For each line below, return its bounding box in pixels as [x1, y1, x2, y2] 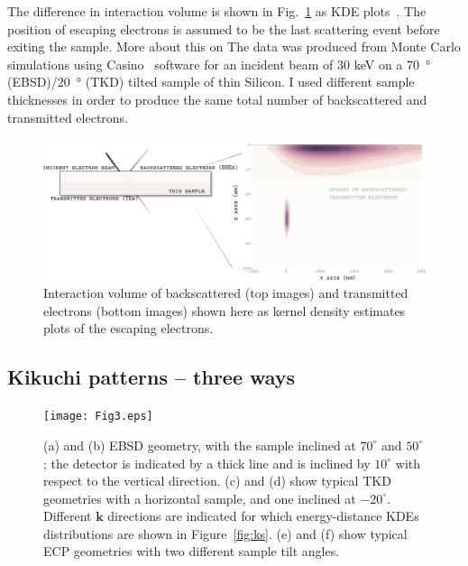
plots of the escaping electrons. [43, 319, 214, 338]
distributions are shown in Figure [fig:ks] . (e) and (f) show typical [43, 524, 408, 543]
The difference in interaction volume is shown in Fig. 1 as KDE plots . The [7, 2, 427, 20]
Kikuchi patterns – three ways [7, 363, 296, 391]
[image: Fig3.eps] [43, 410, 153, 423]
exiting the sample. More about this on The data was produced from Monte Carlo [7, 37, 461, 56]
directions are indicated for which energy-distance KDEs [107, 506, 419, 525]
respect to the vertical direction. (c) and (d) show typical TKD [43, 471, 391, 490]
